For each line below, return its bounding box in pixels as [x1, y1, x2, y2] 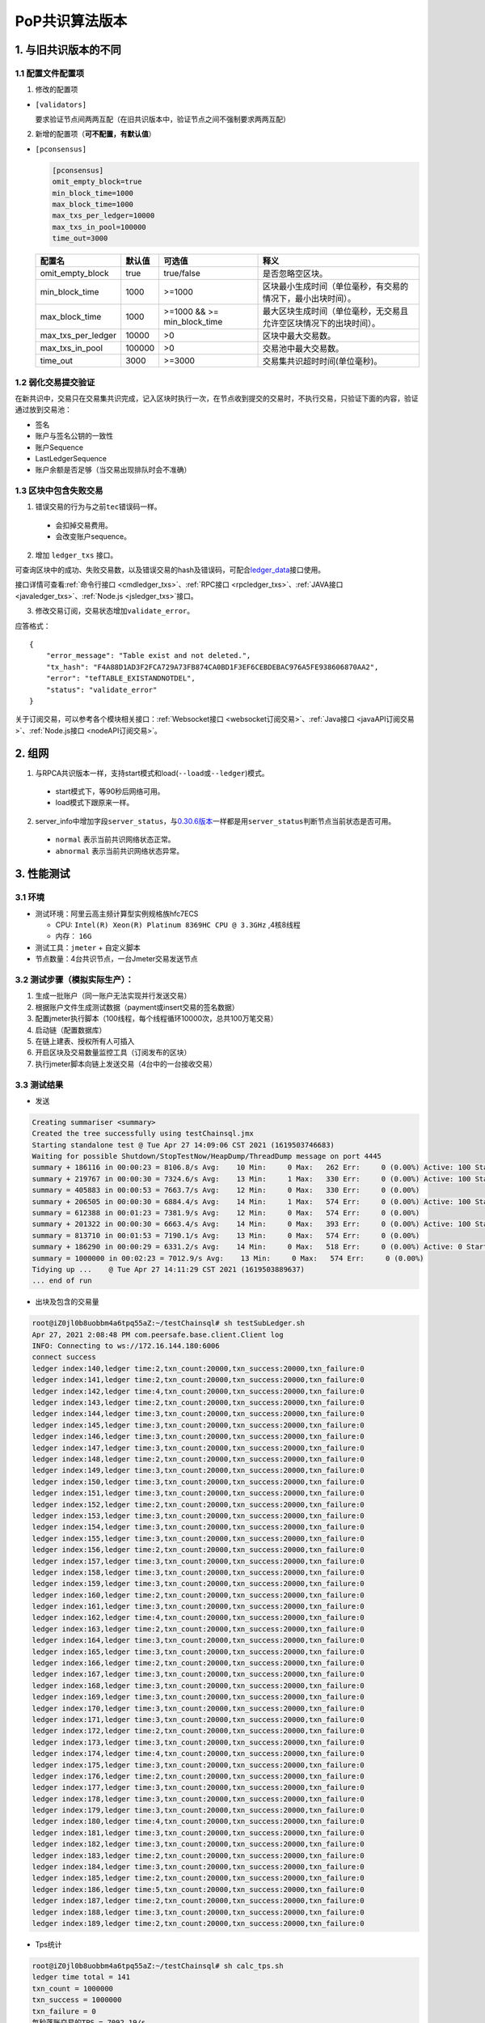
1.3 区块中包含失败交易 [15, 486, 103, 497]
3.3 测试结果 [15, 1079, 64, 1090]
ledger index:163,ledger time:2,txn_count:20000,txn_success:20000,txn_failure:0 [32, 1624, 365, 1634]
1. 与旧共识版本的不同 [15, 43, 121, 57]
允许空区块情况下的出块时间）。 [263, 318, 381, 329]
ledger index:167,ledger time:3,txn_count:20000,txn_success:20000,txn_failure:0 [32, 1669, 365, 1679]
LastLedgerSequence [35, 453, 108, 463]
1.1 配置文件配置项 [15, 67, 85, 78]
